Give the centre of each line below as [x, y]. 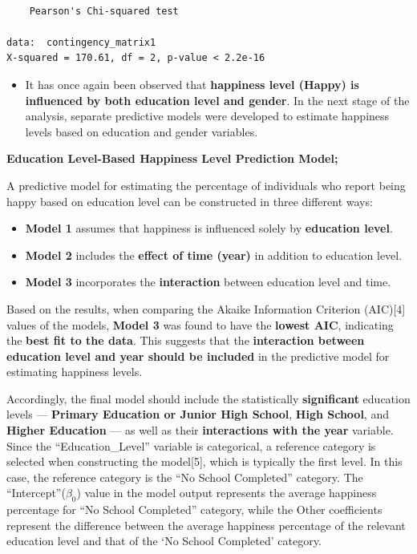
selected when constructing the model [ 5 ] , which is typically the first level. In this [204, 461]
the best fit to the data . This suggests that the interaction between [186, 340]
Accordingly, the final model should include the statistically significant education [208, 398]
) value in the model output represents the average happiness [227, 493]
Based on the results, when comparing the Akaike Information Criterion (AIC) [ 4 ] [206, 308]
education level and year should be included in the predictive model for [198, 356]
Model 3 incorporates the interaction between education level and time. [208, 282]
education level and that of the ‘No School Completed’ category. [164, 541]
